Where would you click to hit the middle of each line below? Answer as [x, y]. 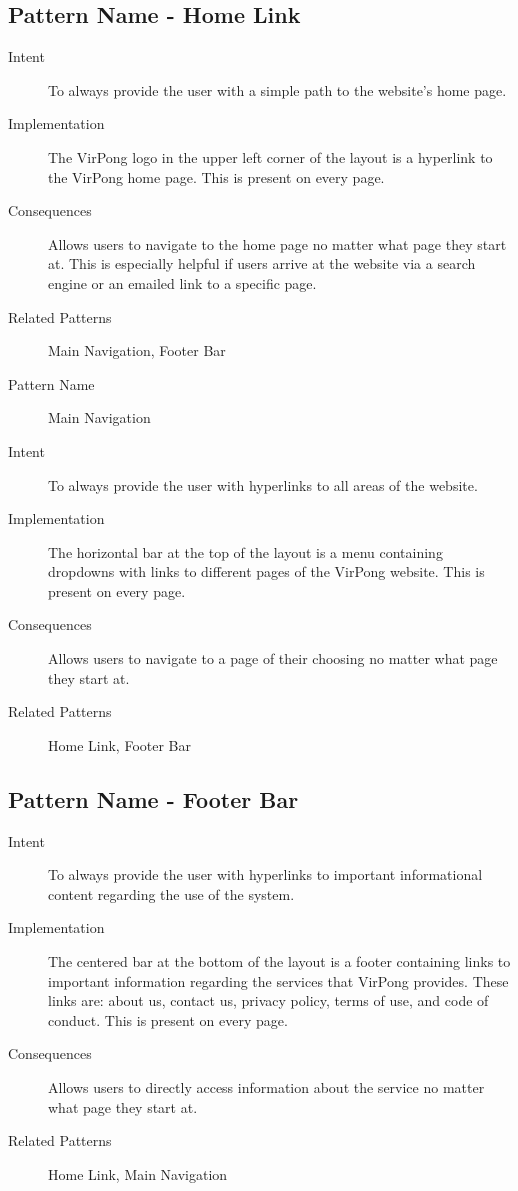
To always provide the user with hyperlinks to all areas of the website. [263, 484]
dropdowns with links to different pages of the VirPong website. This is [266, 571]
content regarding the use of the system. [171, 893]
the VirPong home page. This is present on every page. [216, 176]
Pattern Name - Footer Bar [153, 798]
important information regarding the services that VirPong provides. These [278, 980]
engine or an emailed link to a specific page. [182, 282]
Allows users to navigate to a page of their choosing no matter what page [273, 658]
